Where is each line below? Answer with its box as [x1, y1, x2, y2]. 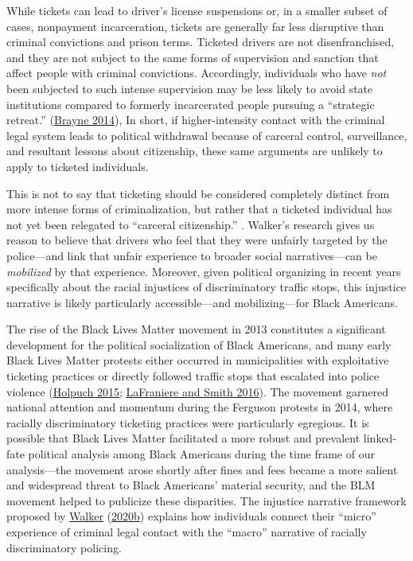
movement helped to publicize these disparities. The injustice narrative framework [6, 492, 407, 508]
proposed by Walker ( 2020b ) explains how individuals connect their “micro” [6, 508, 376, 524]
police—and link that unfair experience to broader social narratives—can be [6, 247, 377, 263]
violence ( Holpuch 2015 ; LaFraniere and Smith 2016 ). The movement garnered [6, 383, 389, 399]
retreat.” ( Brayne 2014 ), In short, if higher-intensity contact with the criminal [6, 111, 385, 128]
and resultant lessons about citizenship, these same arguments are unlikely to [6, 142, 383, 159]
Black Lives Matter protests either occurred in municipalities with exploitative [6, 352, 389, 368]
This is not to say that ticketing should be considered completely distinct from [6, 185, 390, 201]
